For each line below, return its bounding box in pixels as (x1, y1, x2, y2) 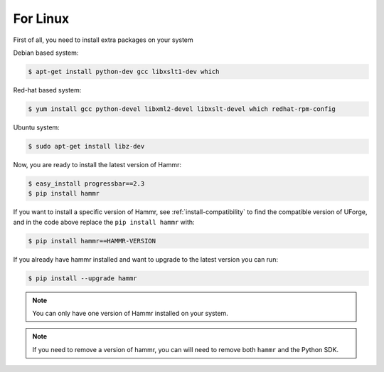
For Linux (13, 11, 70, 26)
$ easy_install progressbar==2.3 (28, 179, 145, 188)
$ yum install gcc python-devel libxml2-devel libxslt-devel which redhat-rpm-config (28, 105, 336, 113)
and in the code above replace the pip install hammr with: (13, 218, 195, 226)
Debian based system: (13, 48, 79, 57)
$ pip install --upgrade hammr (28, 274, 138, 282)
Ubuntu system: (13, 123, 60, 132)
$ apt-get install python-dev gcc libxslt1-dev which (28, 68, 220, 75)
